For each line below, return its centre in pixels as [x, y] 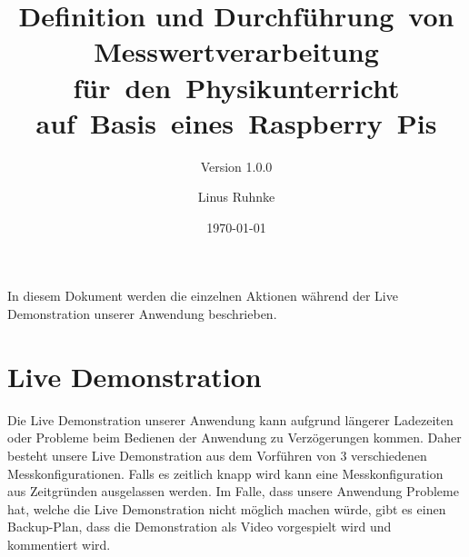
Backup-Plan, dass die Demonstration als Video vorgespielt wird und [200, 527]
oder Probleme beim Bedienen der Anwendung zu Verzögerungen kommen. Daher [234, 438]
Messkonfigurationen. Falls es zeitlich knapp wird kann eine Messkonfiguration [225, 473]
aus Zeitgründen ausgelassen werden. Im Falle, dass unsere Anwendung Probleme [233, 491]
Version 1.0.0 [236, 166]
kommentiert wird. [59, 544]
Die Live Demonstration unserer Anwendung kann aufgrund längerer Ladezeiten [230, 419]
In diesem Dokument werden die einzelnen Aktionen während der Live [203, 296]
